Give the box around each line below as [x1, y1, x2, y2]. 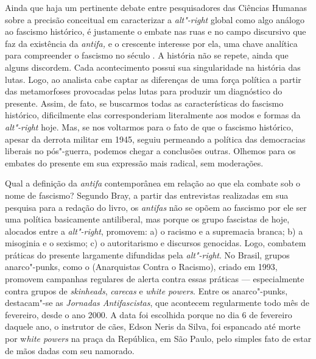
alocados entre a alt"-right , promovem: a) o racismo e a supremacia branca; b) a [5, 224, 303, 237]
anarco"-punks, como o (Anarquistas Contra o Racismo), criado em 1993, [5, 260, 278, 273]
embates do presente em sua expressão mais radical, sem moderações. [5, 156, 264, 169]
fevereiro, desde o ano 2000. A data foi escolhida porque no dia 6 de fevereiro [5, 308, 292, 321]
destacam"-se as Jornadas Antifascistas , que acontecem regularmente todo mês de [5, 296, 309, 309]
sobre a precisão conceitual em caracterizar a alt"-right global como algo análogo [5, 13, 304, 26]
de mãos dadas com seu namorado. [5, 344, 135, 357]
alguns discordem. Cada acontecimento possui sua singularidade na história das [5, 60, 301, 73]
